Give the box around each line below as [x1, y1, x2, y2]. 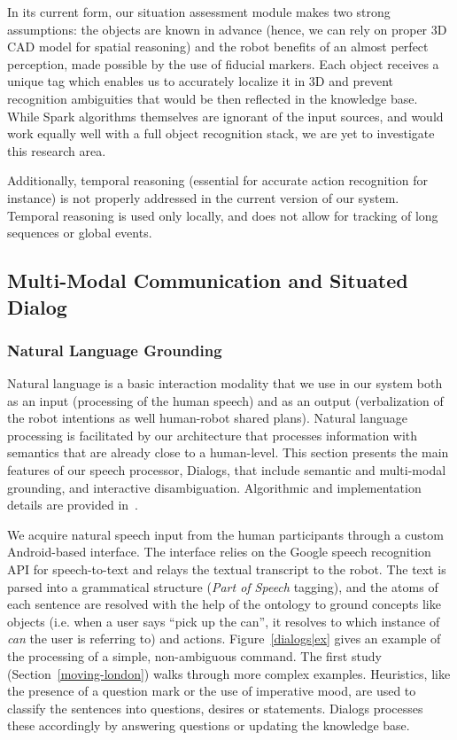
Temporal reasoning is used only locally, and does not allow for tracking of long [7, 206, 438, 224]
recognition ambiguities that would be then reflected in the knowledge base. [7, 89, 418, 107]
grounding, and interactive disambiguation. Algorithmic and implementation [7, 478, 422, 496]
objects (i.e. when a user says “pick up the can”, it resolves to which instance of [7, 611, 440, 630]
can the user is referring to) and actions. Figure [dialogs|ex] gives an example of [7, 629, 441, 648]
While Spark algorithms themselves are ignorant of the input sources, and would [7, 106, 444, 125]
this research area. [7, 141, 106, 160]
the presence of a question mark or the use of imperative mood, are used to [7, 682, 416, 700]
